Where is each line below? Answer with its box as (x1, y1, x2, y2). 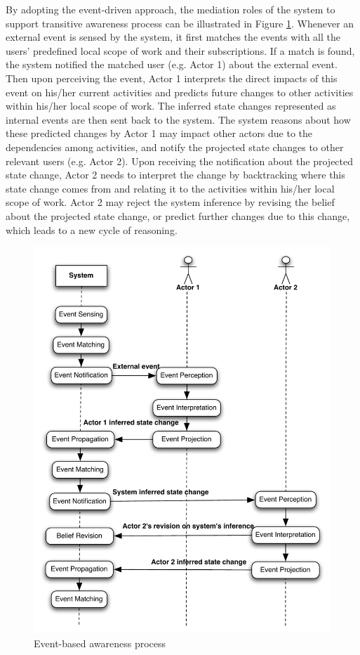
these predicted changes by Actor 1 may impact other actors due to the (6, 126, 313, 141)
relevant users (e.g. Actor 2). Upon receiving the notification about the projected (6, 153, 354, 168)
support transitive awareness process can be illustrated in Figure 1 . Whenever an (6, 15, 354, 30)
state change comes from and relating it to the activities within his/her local (6, 181, 335, 195)
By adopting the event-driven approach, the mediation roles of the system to (6, 2, 335, 16)
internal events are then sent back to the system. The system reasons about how (6, 112, 351, 127)
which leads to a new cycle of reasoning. (6, 222, 178, 237)
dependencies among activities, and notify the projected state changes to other (6, 139, 344, 154)
